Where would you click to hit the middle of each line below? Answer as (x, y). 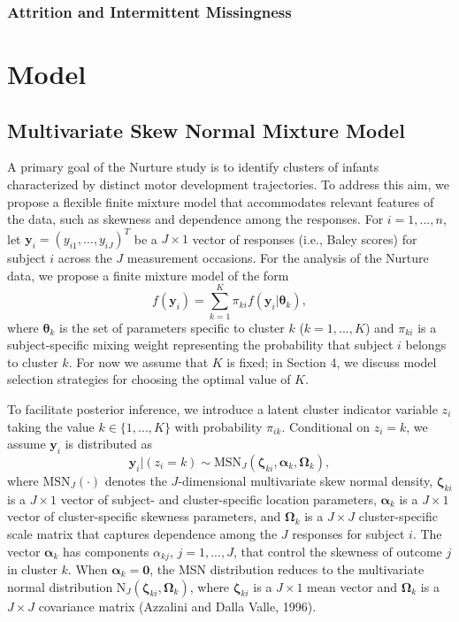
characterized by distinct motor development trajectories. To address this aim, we (228, 184)
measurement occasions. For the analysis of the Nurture (278, 258)
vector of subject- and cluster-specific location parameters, (218, 499)
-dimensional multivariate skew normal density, (306, 480)
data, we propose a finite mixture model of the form (148, 275)
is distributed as (108, 444)
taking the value (51, 426)
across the (85, 258)
